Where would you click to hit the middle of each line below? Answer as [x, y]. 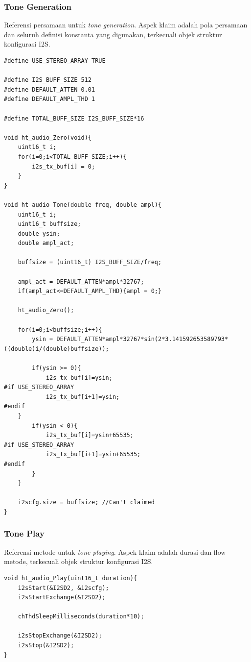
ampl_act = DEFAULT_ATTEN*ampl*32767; [81, 282]
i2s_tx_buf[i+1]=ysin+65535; [93, 454]
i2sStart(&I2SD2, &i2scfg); [63, 588]
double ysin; [39, 233]
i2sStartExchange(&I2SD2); [62, 598]
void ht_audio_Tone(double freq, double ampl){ [83, 205]
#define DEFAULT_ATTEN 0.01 [50, 89]
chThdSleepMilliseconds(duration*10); [81, 617]
